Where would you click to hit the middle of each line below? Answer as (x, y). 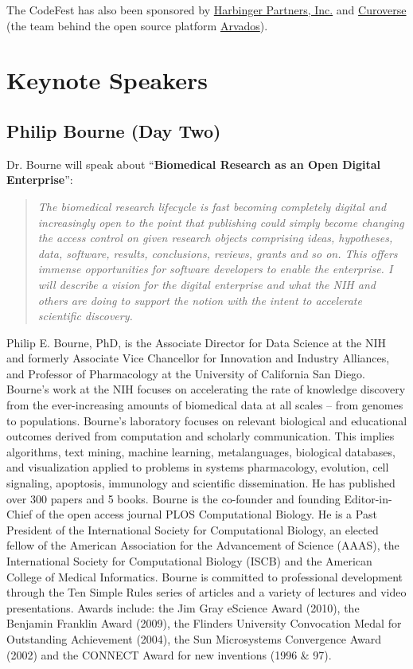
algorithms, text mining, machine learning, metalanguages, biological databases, (201, 451)
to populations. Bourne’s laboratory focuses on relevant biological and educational (207, 420)
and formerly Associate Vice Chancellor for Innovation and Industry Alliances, (198, 358)
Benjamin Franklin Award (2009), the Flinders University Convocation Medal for (204, 623)
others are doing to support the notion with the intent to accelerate (200, 300)
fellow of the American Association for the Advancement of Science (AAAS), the (203, 545)
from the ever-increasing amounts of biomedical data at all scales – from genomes (205, 405)
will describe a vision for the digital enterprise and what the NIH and (206, 284)
